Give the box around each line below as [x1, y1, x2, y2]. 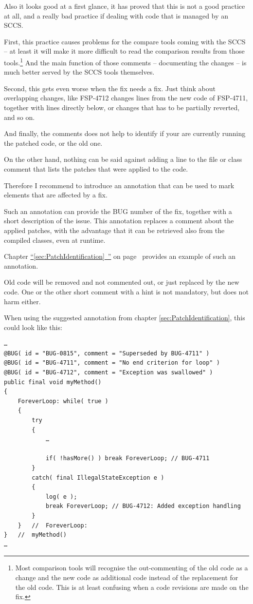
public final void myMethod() [4, 378, 102, 386]
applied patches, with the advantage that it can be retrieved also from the [4, 225, 225, 235]
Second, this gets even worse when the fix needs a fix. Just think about [4, 83, 216, 93]
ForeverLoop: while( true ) [18, 397, 108, 405]
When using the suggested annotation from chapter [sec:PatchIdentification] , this [4, 312, 245, 323]
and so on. [4, 112, 35, 122]
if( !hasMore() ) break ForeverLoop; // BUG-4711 [45, 455, 210, 462]
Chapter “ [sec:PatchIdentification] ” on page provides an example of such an [4, 251, 236, 261]
